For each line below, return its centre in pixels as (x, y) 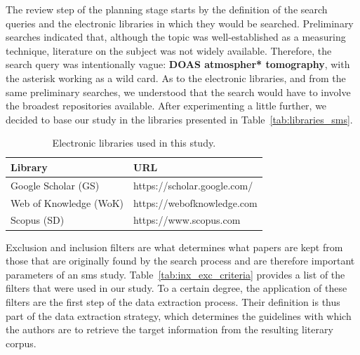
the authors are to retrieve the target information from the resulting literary (169, 329)
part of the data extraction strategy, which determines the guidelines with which (179, 315)
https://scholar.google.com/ (193, 185)
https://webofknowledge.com (195, 202)
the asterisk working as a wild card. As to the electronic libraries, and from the (176, 78)
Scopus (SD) (38, 220)
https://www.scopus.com (187, 220)
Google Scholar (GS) (55, 185)
